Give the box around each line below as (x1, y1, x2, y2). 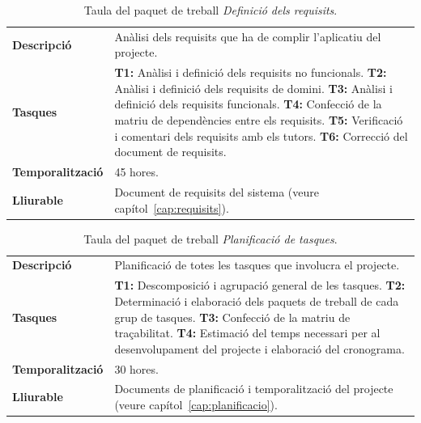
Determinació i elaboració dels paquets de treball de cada (114, 292, 399, 309)
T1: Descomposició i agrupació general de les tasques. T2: (114, 277, 406, 294)
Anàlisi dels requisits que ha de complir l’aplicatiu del (114, 27, 381, 44)
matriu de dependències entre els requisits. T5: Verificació (114, 112, 403, 129)
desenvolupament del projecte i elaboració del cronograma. (114, 340, 405, 357)
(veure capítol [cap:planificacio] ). (114, 396, 278, 412)
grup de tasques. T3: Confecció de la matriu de (114, 308, 351, 325)
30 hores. (114, 360, 159, 377)
